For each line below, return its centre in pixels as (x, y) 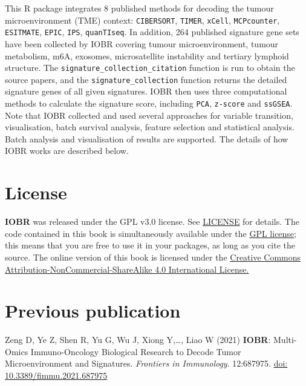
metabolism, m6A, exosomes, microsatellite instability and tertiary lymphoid (147, 55)
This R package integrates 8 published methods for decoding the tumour (139, 8)
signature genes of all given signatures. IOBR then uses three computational (146, 91)
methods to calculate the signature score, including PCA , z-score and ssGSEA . (149, 103)
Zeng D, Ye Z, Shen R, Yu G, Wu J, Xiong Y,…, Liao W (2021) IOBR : (138, 340)
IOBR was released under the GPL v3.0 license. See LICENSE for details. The (152, 221)
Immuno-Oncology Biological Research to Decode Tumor (136, 351)
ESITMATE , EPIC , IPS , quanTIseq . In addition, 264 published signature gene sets (152, 32)
